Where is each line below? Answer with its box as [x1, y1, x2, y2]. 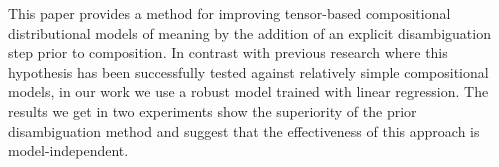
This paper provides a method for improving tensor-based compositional [8, 3, 451, 23]
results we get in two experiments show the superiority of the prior [8, 100, 417, 121]
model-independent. [8, 140, 129, 161]
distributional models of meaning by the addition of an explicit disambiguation [8, 22, 491, 43]
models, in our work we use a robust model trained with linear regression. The [8, 81, 489, 102]
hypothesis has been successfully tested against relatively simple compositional [8, 61, 489, 82]
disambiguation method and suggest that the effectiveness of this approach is [8, 120, 480, 141]
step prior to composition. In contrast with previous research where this [8, 42, 448, 63]
